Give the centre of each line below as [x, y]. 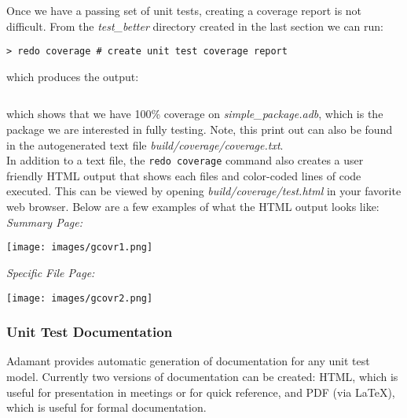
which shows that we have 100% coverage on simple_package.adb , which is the [195, 114]
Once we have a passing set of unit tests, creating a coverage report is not [184, 10]
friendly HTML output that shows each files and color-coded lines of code [184, 175]
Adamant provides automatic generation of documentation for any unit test [188, 361]
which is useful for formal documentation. [106, 407]
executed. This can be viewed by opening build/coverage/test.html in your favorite [204, 191]
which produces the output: [73, 76]
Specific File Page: [51, 272]
